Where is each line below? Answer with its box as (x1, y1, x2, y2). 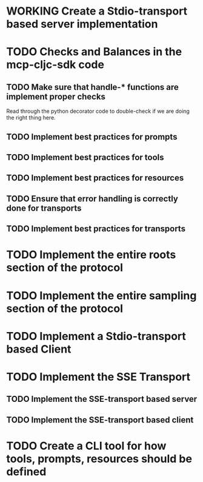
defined (6, 464, 47, 478)
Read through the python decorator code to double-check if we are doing (6, 107, 190, 115)
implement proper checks (6, 91, 106, 101)
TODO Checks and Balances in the (6, 45, 182, 59)
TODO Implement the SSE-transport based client (6, 415, 194, 425)
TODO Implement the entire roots (6, 248, 176, 262)
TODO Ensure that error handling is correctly (6, 193, 179, 204)
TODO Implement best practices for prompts (6, 132, 178, 142)
